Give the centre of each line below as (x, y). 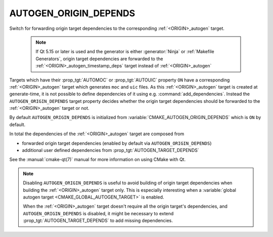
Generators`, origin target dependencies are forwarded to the (99, 59)
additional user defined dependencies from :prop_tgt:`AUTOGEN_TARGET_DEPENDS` (110, 150)
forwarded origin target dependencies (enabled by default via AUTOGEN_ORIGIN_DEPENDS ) (117, 143)
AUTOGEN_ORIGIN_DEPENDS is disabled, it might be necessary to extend (98, 213)
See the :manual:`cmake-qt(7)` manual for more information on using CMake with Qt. (98, 160)
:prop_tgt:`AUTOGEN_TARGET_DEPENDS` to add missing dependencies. (98, 221)
